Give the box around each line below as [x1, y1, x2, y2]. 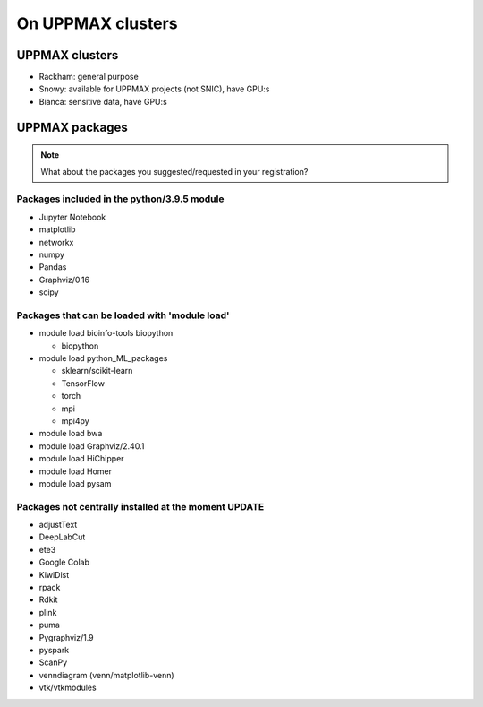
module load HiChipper [38, 453, 124, 464]
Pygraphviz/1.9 [38, 632, 94, 642]
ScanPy [38, 657, 68, 668]
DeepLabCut [38, 531, 86, 542]
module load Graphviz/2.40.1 [38, 440, 145, 452]
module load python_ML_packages [38, 353, 168, 364]
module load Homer [38, 466, 112, 477]
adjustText [38, 520, 78, 530]
